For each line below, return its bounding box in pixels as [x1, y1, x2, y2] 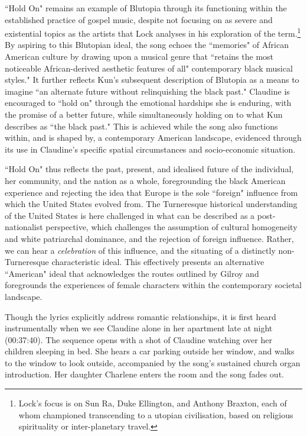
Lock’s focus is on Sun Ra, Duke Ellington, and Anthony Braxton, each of [18, 397, 287, 409]
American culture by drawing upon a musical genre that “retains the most [5, 50, 274, 63]
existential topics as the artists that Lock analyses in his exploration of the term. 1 [5, 25, 301, 39]
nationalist [5, 221, 43, 233]
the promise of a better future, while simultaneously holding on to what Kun [5, 108, 283, 120]
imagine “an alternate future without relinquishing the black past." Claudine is [5, 85, 290, 97]
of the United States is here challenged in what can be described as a [5, 209, 255, 221]
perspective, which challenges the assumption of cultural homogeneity [45, 221, 298, 233]
